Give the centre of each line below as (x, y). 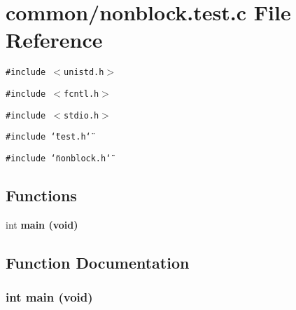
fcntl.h (82, 94)
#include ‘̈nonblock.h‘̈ (58, 158)
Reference (54, 40)
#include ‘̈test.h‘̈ (48, 137)
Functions (41, 195)
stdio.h (82, 115)
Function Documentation (98, 262)
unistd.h (84, 73)
